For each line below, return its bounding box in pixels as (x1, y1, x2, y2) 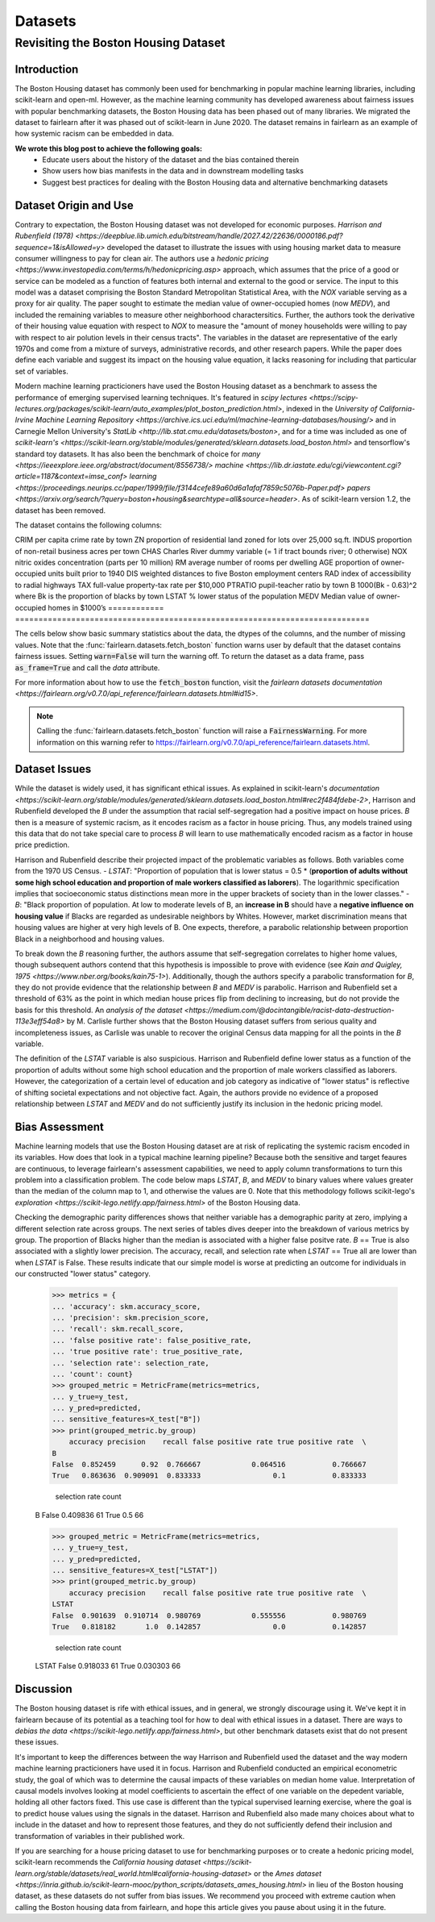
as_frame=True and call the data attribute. (14, 662, 160, 673)
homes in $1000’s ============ (48, 602, 164, 612)
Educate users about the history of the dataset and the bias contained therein (42, 155, 300, 165)
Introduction (14, 62, 79, 76)
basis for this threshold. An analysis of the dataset (14, 1005, 183, 1015)
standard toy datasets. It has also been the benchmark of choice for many (14, 448, 261, 459)
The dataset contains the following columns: (14, 520, 163, 530)
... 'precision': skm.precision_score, (52, 1313, 209, 1322)
